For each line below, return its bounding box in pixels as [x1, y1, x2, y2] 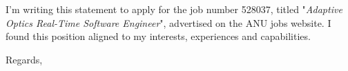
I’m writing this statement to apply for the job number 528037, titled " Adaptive [6, 2, 342, 16]
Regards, [6, 52, 43, 66]
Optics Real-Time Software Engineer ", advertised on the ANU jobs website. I [6, 15, 331, 30]
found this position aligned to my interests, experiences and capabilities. [6, 29, 311, 43]
